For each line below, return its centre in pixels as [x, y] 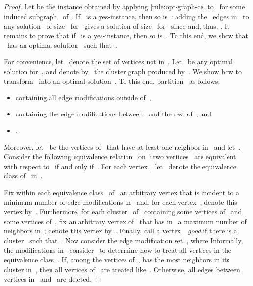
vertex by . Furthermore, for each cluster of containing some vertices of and [123, 212]
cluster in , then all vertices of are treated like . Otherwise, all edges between [122, 269]
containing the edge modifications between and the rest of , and [113, 114]
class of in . [23, 176]
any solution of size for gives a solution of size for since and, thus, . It [117, 26]
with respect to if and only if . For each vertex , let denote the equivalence [120, 166]
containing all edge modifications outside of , [83, 97]
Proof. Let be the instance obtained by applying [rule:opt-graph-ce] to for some [125, 6]
